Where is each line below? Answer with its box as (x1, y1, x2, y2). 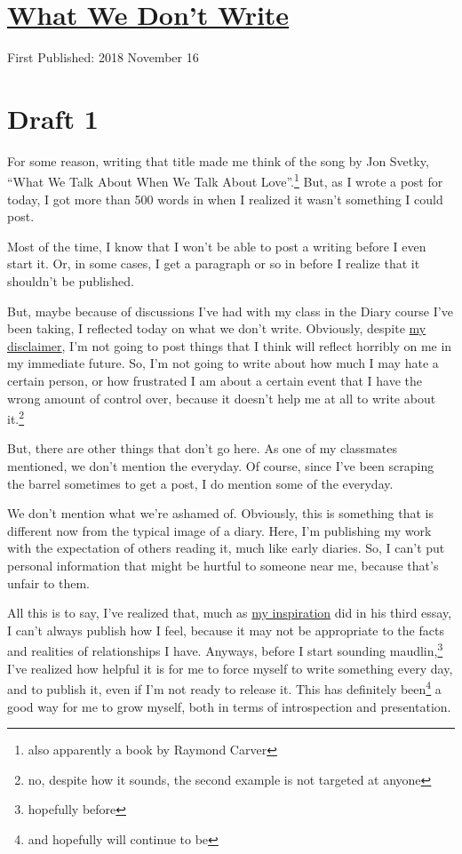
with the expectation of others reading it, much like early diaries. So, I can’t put (7, 539, 445, 557)
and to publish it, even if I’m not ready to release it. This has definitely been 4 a (7, 677, 442, 698)
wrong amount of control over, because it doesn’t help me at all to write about (7, 388, 436, 407)
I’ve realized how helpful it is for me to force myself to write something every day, (7, 658, 453, 677)
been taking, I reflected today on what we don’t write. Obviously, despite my (7, 319, 426, 338)
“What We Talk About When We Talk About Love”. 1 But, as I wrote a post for (7, 170, 443, 191)
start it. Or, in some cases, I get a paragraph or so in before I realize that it (7, 254, 420, 273)
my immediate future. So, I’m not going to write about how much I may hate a (7, 354, 439, 372)
